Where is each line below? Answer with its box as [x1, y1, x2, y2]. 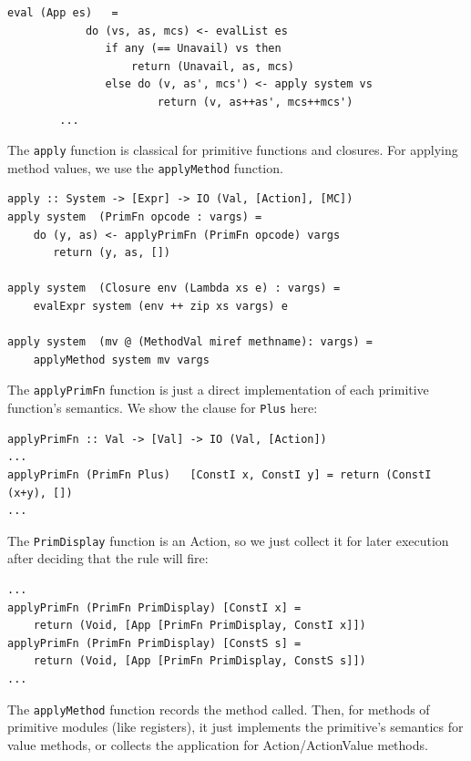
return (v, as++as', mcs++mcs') [157, 95, 353, 108]
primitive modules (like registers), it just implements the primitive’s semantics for [7, 717, 464, 736]
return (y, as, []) [53, 246, 170, 260]
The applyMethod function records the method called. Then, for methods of [7, 699, 430, 718]
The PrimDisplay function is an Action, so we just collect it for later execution [7, 530, 449, 550]
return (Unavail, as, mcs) [131, 59, 295, 73]
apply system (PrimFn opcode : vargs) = [7, 211, 262, 224]
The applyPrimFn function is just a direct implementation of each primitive [7, 380, 429, 399]
